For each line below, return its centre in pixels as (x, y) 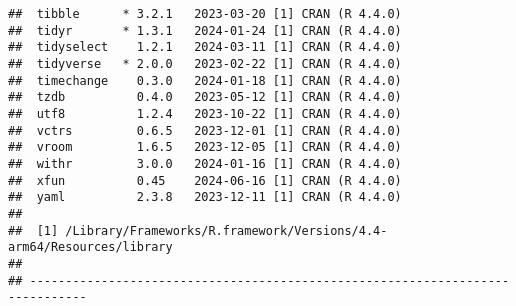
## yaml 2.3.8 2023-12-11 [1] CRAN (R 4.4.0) (205, 197)
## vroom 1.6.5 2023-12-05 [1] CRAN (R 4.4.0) (205, 147)
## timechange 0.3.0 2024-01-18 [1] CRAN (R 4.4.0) (205, 80)
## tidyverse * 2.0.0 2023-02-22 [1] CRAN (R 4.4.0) (205, 63)
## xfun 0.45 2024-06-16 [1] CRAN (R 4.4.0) (205, 180)
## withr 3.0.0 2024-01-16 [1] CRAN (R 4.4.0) (205, 163)
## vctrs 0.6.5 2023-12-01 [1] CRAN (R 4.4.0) (205, 130)
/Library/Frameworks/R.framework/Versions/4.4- (226, 230)
